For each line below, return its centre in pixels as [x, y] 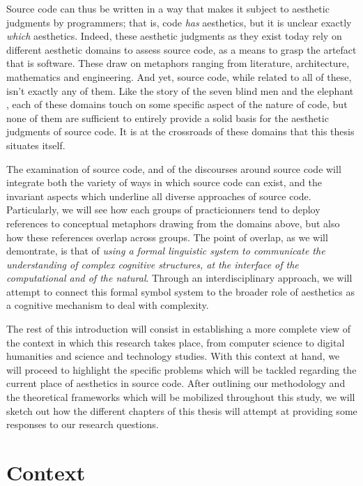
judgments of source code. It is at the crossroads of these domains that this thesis [180, 131]
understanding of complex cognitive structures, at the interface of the [153, 264]
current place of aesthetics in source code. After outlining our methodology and [176, 383]
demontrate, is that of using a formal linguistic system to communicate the [166, 251]
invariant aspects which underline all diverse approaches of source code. [159, 196]
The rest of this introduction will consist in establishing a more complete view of [179, 329]
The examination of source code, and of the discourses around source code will [174, 168]
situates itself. [36, 145]
